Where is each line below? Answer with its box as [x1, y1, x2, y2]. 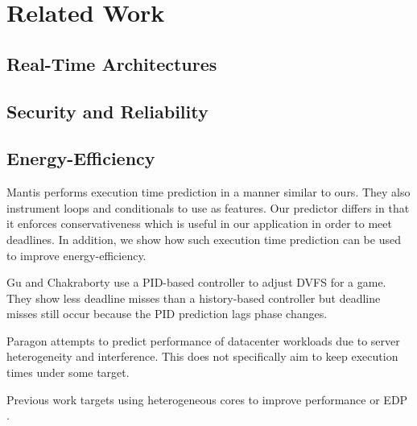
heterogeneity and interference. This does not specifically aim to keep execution [6, 348, 398, 365]
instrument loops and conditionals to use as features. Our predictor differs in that [6, 199, 410, 216]
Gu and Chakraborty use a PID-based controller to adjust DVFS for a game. [6, 274, 386, 291]
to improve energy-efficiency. [6, 246, 147, 263]
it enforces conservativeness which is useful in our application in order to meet [6, 215, 392, 232]
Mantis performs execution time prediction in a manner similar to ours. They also [6, 184, 411, 201]
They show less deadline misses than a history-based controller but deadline [6, 289, 381, 306]
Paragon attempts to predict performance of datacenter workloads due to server [6, 332, 400, 349]
